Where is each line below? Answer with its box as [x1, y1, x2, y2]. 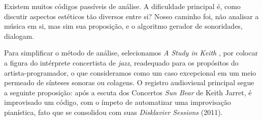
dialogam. [4, 30, 35, 41]
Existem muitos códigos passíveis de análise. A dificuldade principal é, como [4, 1, 241, 11]
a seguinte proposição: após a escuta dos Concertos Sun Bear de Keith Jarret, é [4, 87, 252, 97]
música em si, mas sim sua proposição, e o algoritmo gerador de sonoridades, [4, 21, 243, 31]
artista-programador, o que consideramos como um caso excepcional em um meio [4, 67, 256, 78]
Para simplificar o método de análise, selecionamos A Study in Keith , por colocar [4, 47, 258, 58]
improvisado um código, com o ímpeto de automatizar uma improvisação [4, 97, 231, 107]
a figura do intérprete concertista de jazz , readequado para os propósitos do [4, 57, 239, 68]
